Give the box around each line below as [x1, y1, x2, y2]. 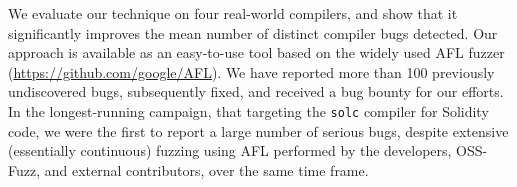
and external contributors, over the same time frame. [44, 159, 369, 180]
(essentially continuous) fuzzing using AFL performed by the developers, [8, 140, 452, 161]
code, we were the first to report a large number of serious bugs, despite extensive [8, 120, 509, 141]
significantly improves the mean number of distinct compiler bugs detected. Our [8, 22, 498, 43]
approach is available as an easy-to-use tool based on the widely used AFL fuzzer [8, 42, 505, 63]
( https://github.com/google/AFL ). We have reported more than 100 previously [8, 61, 495, 82]
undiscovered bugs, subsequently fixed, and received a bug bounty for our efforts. [8, 81, 504, 102]
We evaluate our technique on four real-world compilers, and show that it [8, 3, 458, 23]
